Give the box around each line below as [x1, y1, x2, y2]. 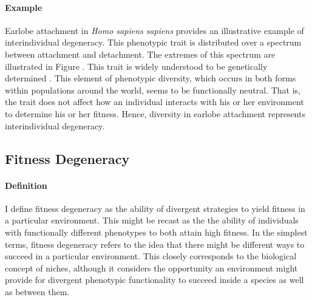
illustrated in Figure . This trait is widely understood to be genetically [5, 60, 268, 72]
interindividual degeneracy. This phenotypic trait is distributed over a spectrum [5, 36, 302, 49]
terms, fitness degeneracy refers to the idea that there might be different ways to [5, 237, 305, 250]
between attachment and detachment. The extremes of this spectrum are [5, 47, 276, 60]
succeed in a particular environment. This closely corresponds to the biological [5, 250, 297, 262]
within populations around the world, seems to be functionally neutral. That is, [5, 83, 300, 96]
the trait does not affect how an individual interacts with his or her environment [5, 95, 304, 108]
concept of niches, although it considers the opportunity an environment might [5, 261, 298, 274]
